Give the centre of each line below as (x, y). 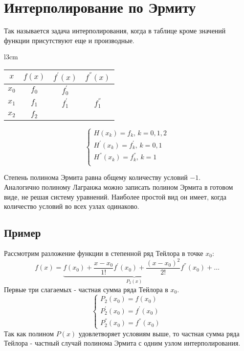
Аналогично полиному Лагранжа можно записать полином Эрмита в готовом (119, 187)
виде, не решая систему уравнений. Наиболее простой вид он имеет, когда (115, 196)
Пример (22, 233)
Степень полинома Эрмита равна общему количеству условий (96, 177)
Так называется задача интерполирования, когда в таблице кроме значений (115, 31)
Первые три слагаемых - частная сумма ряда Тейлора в (86, 289)
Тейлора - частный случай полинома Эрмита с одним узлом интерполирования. (122, 343)
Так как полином (29, 333)
